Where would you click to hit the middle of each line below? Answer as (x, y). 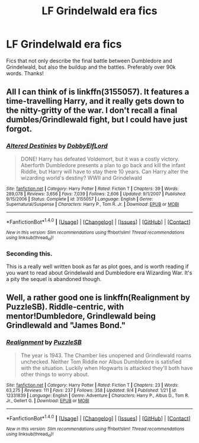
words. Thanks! (25, 73)
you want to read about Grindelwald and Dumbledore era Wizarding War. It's (99, 273)
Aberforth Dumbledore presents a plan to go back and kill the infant (103, 165)
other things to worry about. (55, 374)
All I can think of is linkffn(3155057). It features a (98, 92)
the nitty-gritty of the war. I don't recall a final (92, 111)
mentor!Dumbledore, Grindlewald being (81, 316)
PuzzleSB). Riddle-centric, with (65, 307)
